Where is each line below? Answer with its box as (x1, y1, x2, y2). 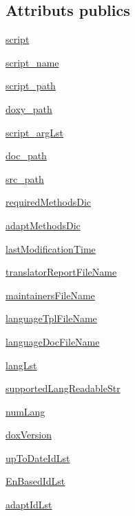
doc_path (6, 148, 47, 163)
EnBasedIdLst (6, 474, 65, 488)
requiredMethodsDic (6, 195, 92, 209)
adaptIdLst (6, 497, 52, 512)
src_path (6, 171, 44, 186)
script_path (6, 78, 56, 93)
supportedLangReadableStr (6, 381, 121, 395)
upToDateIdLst (6, 450, 70, 465)
